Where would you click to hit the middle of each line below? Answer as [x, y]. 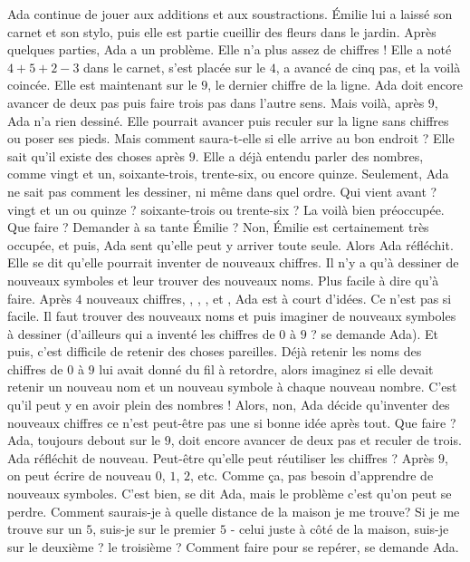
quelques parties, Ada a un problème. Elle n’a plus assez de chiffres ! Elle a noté [230, 49]
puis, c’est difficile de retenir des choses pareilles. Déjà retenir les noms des [215, 351]
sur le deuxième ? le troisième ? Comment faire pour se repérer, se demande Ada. [233, 546]
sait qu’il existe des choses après [96, 155]
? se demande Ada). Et [374, 333]
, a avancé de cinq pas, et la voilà [368, 67]
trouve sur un [45, 529]
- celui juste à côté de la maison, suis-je [340, 529]
